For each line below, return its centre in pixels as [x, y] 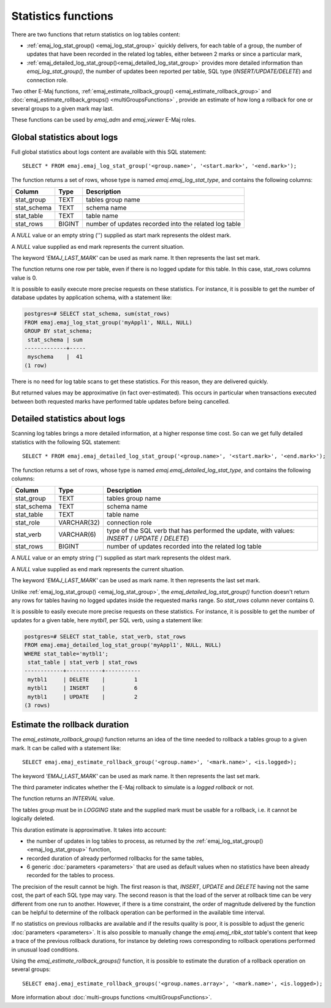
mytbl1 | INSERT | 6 [83, 688]
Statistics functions [62, 16]
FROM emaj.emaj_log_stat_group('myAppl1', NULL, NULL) [108, 322]
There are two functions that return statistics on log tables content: [96, 34]
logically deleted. [33, 819]
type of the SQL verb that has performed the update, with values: [201, 531]
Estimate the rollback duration [70, 725]
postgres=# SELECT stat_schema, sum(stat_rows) [97, 314]
